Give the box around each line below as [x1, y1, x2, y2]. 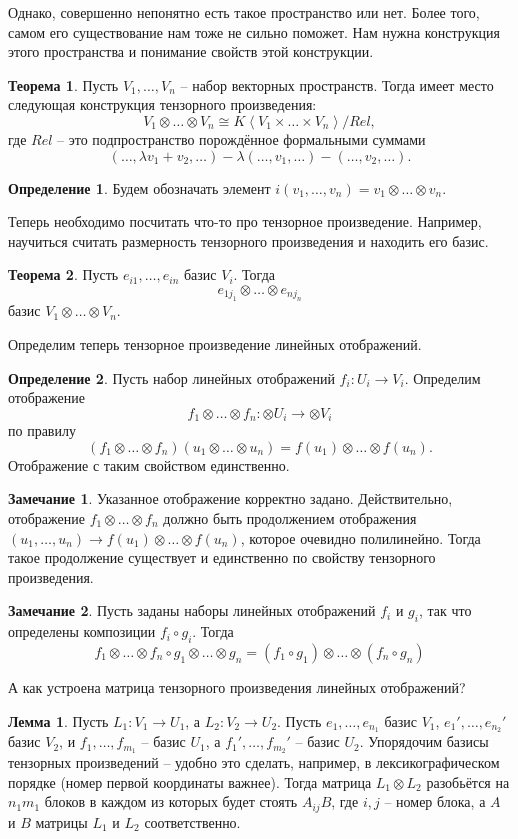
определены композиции [8, 621, 156, 642]
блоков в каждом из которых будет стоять [44, 791, 298, 812]
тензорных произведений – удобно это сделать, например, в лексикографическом [8, 752, 500, 773]
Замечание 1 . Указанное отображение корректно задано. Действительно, [8, 488, 453, 509]
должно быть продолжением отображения [163, 507, 417, 528]
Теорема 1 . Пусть [8, 74, 119, 95]
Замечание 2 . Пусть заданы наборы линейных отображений [8, 600, 376, 621]
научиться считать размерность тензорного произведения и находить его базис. [8, 230, 489, 251]
